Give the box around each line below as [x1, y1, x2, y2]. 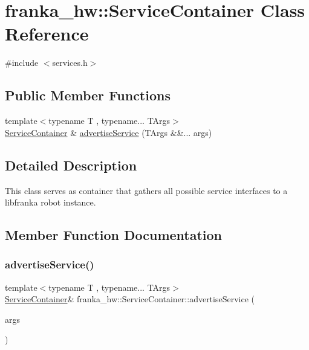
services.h [52, 56, 88, 69]
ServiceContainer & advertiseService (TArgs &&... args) [5, 126, 212, 138]
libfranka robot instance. [5, 196, 96, 209]
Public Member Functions [5, 86, 171, 105]
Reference [5, 21, 89, 46]
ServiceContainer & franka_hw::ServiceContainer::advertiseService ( [5, 293, 255, 305]
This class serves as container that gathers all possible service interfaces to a [5, 184, 288, 196]
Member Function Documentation [5, 225, 223, 244]
